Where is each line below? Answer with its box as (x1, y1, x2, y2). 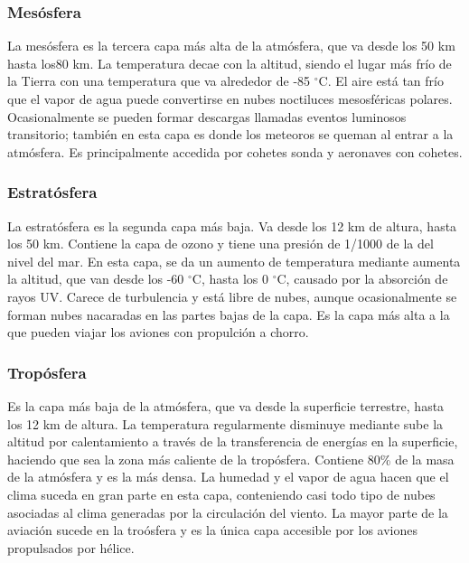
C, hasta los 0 (192, 269, 268, 288)
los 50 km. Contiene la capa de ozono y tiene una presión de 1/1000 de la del (7, 234, 434, 253)
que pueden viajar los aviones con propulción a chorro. (7, 323, 309, 342)
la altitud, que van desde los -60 (7, 269, 184, 288)
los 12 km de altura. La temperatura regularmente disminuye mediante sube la (7, 414, 444, 433)
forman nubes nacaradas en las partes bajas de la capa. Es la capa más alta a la (7, 305, 450, 324)
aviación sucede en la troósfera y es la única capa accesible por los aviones (7, 521, 417, 540)
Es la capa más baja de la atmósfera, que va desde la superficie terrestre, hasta (7, 396, 445, 415)
